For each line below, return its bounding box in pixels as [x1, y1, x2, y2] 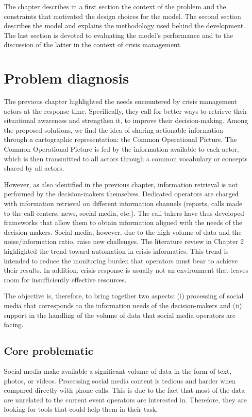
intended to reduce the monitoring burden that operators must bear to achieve [4, 255, 238, 265]
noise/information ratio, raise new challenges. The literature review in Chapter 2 [4, 236, 244, 246]
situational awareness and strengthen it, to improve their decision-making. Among [4, 115, 248, 125]
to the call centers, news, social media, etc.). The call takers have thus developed [4, 208, 244, 218]
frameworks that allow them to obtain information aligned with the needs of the [4, 217, 243, 227]
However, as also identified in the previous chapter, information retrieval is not [4, 179, 238, 189]
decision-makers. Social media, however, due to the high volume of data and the [4, 226, 242, 237]
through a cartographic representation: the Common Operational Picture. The [4, 134, 237, 144]
